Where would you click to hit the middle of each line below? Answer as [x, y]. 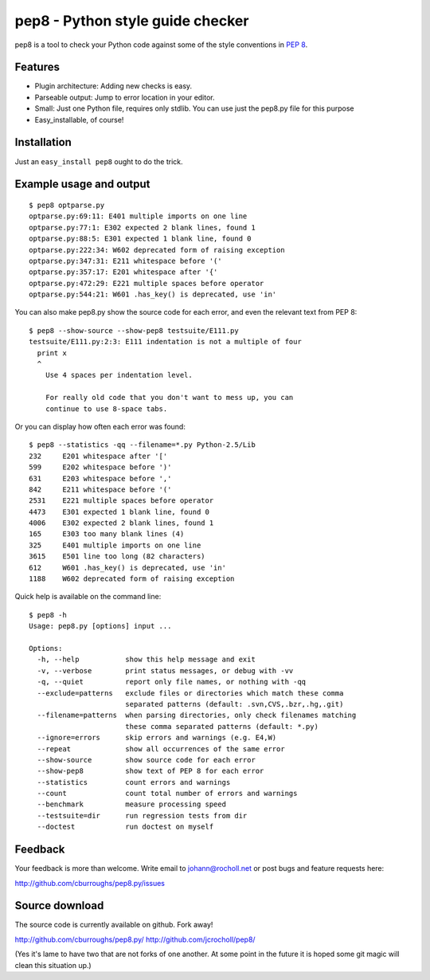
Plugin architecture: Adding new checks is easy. [113, 86]
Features [37, 67]
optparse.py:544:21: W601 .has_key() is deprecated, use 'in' [153, 294]
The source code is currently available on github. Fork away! [114, 925]
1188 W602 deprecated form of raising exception [132, 579]
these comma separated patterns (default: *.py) [221, 726]
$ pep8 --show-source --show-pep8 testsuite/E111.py [134, 330]
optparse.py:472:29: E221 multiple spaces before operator [147, 283]
